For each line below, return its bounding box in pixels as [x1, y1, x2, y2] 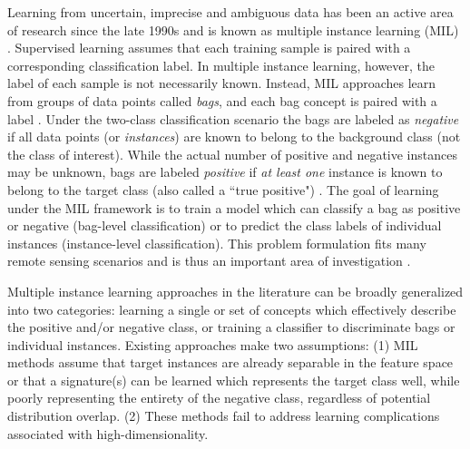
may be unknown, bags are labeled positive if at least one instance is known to [7, 162, 443, 181]
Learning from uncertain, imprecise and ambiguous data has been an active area [7, 3, 454, 21]
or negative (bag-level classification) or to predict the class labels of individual [7, 216, 442, 235]
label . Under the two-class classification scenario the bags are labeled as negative [7, 109, 459, 128]
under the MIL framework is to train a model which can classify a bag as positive [7, 198, 461, 217]
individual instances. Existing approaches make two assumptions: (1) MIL [7, 335, 418, 354]
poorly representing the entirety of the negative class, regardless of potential [7, 388, 431, 407]
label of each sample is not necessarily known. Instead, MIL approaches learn [7, 73, 436, 93]
